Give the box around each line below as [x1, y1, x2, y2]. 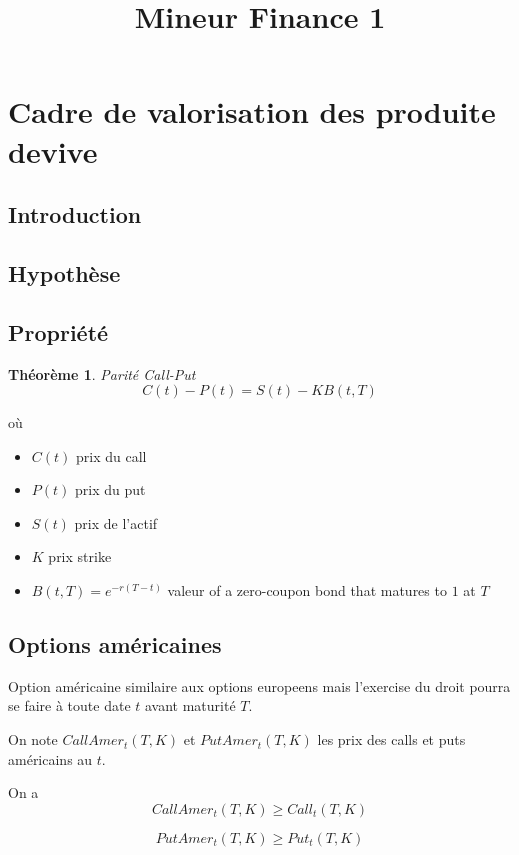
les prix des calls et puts [317, 729, 466, 750]
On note [8, 729, 58, 750]
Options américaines [8, 629, 222, 660]
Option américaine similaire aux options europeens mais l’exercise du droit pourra [8, 675, 511, 696]
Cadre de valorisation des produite [8, 91, 496, 132]
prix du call [76, 445, 147, 466]
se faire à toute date [8, 695, 131, 716]
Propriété [8, 316, 109, 347]
